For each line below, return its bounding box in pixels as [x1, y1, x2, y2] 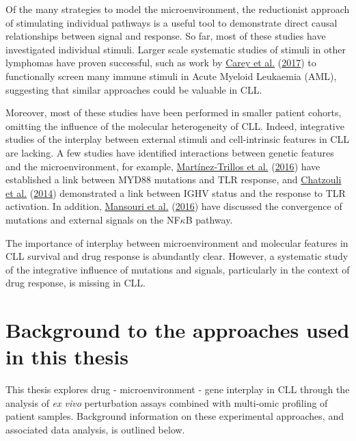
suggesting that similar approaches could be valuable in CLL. [5, 82, 262, 96]
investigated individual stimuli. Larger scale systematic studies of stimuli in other [5, 42, 346, 56]
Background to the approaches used [5, 316, 350, 344]
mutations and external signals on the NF [5, 212, 180, 226]
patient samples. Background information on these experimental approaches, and [5, 409, 344, 423]
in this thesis [5, 343, 128, 371]
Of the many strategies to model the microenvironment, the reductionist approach [5, 2, 350, 16]
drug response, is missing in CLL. [5, 276, 146, 290]
